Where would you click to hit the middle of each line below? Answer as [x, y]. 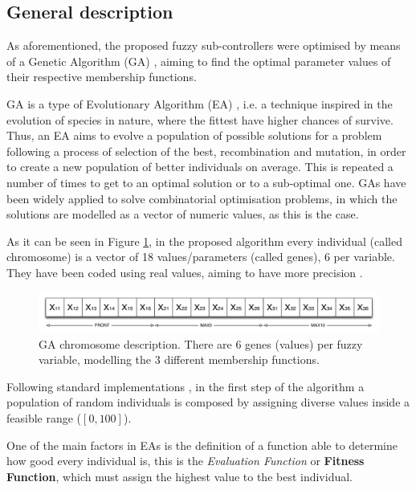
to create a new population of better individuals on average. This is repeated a [200, 167]
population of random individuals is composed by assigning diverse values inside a [208, 402]
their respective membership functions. [102, 77]
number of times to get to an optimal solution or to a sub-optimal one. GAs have [206, 182]
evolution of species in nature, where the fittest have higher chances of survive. [200, 119]
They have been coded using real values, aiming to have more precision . [185, 272]
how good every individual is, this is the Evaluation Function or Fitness [186, 461]
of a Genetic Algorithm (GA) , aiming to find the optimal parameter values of [199, 61]
